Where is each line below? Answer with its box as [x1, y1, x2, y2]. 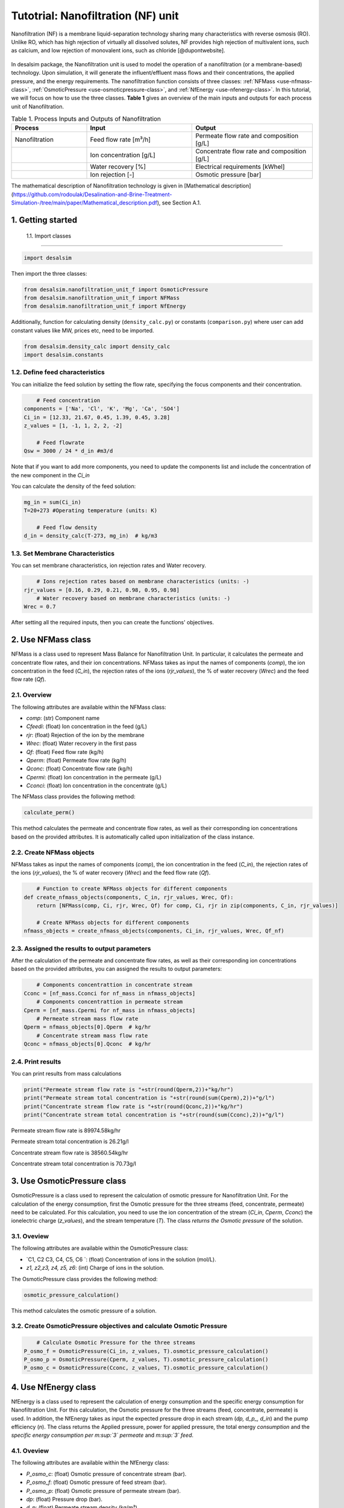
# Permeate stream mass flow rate [36, 1015, 139, 1022]
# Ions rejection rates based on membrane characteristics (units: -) [36, 578, 250, 585]
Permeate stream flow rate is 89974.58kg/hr [11, 1127, 121, 1134]
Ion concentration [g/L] [90, 151, 156, 159]
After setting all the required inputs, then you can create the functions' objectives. [11, 619, 214, 626]
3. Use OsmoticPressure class [11, 1176, 127, 1186]
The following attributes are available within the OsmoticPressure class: [11, 1244, 189, 1252]
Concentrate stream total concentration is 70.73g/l [11, 1160, 137, 1167]
